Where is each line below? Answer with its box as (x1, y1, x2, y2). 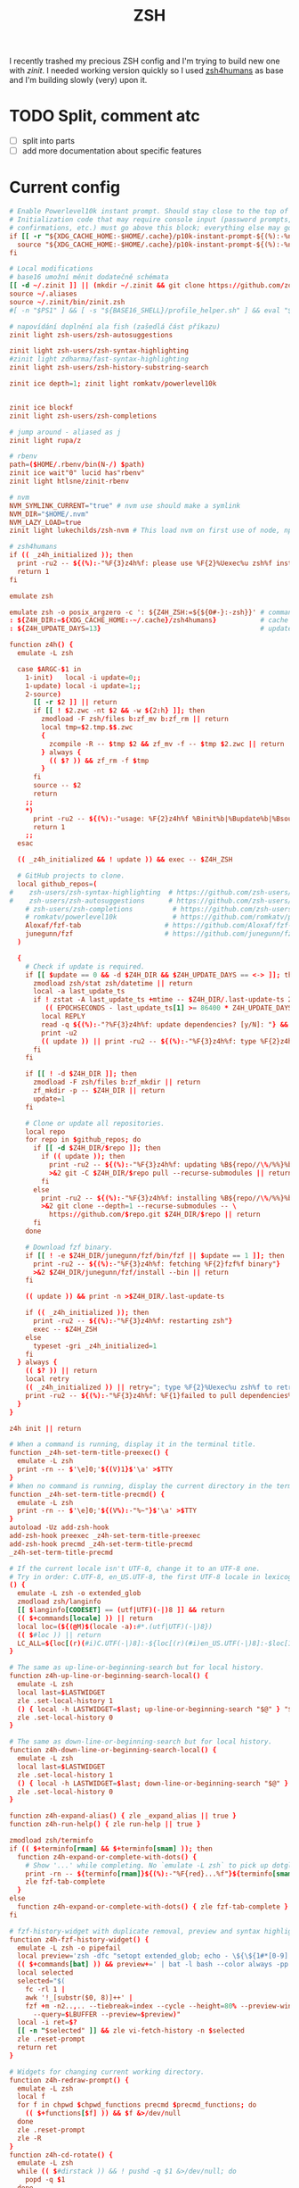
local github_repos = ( (17, 879, 98, 888)
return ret (17, 2043, 58, 2052)
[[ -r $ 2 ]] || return (32, 698, 117, 707)
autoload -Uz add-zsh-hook (9, 1523, 109, 1532)
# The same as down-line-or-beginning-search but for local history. (9, 1737, 273, 1746)
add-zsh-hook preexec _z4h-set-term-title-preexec (9, 1532, 201, 1541)
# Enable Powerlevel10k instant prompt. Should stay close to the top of (9, 207, 289, 216)
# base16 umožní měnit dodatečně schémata (9, 273, 169, 282)
